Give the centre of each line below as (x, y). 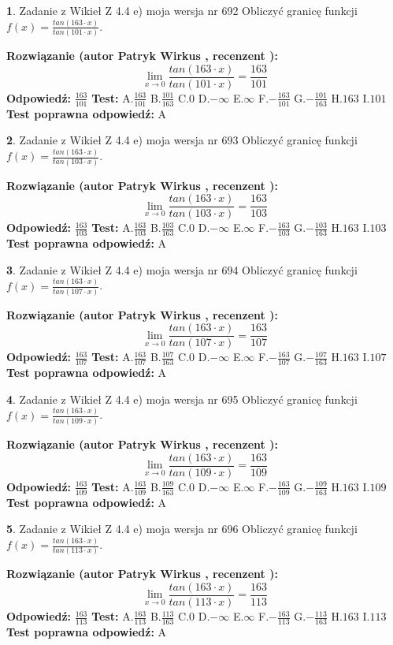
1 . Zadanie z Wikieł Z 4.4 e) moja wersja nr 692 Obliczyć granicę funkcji (182, 10)
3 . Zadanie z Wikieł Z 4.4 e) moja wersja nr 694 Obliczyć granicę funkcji (182, 269)
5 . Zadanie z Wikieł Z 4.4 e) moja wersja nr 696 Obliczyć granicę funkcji (182, 529)
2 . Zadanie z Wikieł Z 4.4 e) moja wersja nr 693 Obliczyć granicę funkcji (182, 140)
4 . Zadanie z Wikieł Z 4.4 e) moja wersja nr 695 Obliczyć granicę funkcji (182, 399)
